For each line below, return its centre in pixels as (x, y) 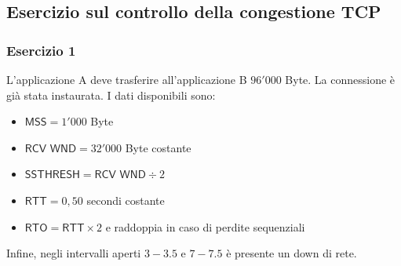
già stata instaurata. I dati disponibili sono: (111, 95)
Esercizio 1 (41, 50)
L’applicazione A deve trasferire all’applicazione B (127, 79)
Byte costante (158, 147)
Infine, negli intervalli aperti (74, 253)
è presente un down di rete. (292, 253)
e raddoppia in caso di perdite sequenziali (205, 226)
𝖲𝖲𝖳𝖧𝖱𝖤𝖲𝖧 (52, 175)
